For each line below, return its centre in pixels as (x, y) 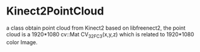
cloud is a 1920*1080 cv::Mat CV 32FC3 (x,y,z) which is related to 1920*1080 (100, 35)
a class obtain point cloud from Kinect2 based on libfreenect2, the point (96, 28)
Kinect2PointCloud (55, 11)
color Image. (22, 42)
